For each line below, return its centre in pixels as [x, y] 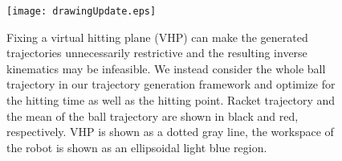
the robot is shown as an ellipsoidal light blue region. [137, 147]
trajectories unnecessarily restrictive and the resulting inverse [157, 53]
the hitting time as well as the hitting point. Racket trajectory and [171, 100]
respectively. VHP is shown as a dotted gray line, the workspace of [170, 132]
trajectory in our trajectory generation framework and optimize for [171, 84]
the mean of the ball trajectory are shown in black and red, [153, 116]
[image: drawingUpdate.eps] [81, 11]
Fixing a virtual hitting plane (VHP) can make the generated [157, 37]
